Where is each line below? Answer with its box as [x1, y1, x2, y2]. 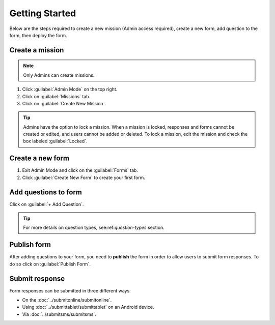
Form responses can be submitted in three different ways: [9, 287, 131, 293]
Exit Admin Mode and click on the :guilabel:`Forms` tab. [22, 167, 139, 173]
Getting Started [9, 8, 76, 19]
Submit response [9, 274, 65, 283]
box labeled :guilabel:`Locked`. [23, 138, 88, 144]
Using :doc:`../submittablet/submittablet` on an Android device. [22, 304, 154, 310]
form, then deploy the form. [9, 32, 67, 38]
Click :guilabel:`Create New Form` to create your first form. [22, 174, 145, 181]
